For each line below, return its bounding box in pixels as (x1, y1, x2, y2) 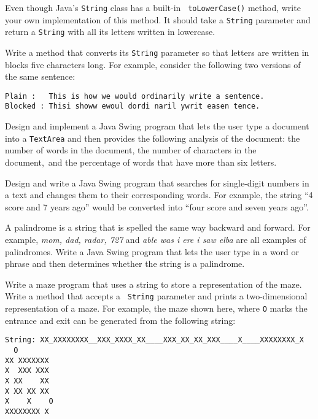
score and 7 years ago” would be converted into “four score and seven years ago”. (5, 200, 309, 213)
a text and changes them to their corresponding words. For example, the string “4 (5, 188, 313, 201)
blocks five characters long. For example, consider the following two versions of (5, 58, 301, 71)
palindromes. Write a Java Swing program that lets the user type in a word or (5, 245, 300, 258)
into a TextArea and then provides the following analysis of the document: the (5, 131, 300, 144)
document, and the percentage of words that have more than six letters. (5, 155, 277, 168)
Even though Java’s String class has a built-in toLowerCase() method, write (5, 1, 301, 13)
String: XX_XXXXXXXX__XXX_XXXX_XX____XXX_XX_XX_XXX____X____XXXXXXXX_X (5, 336, 304, 345)
